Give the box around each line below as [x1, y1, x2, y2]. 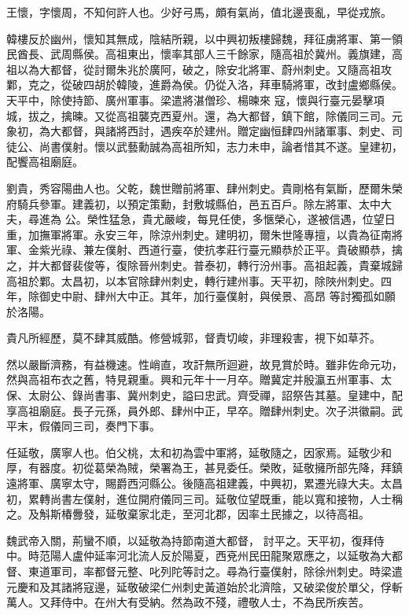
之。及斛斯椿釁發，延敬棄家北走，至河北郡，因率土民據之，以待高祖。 [6, 506, 370, 522]
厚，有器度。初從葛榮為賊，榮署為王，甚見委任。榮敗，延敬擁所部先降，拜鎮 [6, 459, 403, 476]
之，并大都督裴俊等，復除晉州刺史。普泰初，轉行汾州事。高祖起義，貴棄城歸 [6, 256, 403, 273]
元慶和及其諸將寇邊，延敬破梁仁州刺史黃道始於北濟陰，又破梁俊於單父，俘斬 [6, 578, 403, 595]
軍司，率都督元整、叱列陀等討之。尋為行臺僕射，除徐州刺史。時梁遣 [50, 563, 403, 579]
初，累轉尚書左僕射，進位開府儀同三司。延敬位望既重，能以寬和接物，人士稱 [6, 490, 403, 506]
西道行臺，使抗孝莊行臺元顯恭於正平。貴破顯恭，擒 [138, 241, 403, 258]
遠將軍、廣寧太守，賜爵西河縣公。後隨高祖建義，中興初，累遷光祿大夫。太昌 [6, 475, 403, 492]
